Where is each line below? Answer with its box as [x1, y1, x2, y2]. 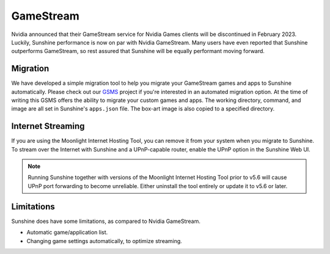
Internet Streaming [11, 121, 85, 131]
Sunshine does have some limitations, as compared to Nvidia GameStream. [11, 217, 201, 225]
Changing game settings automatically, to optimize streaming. [26, 237, 183, 244]
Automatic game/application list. [26, 229, 108, 236]
